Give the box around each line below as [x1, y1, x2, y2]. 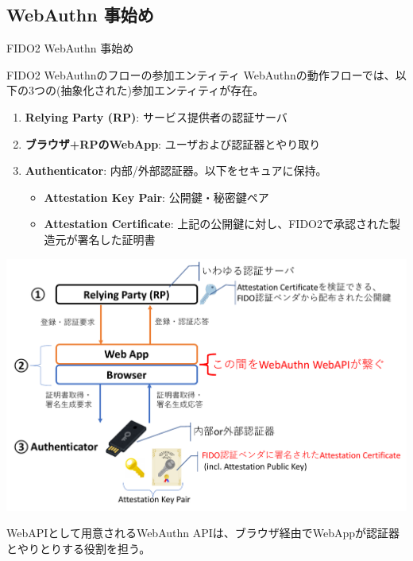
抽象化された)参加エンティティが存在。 [60, 82, 264, 99]
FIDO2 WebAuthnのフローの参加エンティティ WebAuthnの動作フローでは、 [6, 66, 396, 83]
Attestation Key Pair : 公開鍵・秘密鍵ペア [44, 188, 269, 205]
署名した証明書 [77, 230, 156, 247]
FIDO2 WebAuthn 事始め [6, 40, 134, 56]
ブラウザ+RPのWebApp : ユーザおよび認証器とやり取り [25, 135, 321, 152]
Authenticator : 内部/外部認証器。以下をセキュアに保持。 [25, 162, 327, 179]
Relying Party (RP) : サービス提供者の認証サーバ [25, 108, 288, 125]
